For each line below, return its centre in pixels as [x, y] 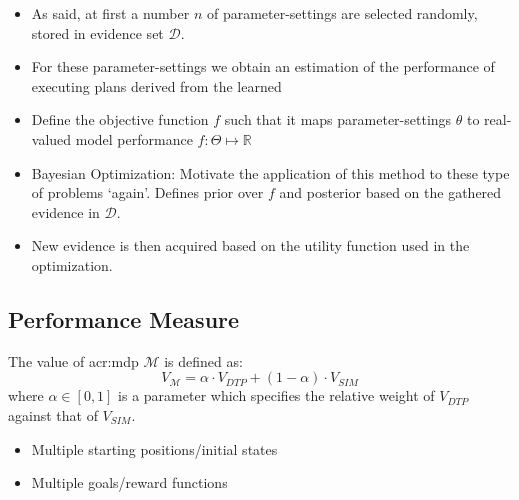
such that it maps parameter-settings [338, 119]
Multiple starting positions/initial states [154, 448]
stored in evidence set [97, 32]
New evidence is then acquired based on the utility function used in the [250, 245]
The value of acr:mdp [73, 360]
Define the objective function [120, 119]
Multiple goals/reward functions [129, 482]
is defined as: [203, 360]
